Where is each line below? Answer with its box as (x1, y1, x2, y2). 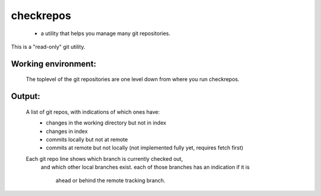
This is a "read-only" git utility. (11, 43, 86, 50)
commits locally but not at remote (46, 136, 128, 143)
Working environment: (11, 58, 96, 69)
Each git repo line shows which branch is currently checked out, (26, 155, 183, 162)
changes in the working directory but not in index (46, 119, 166, 126)
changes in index (46, 127, 88, 135)
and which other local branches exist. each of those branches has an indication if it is (40, 164, 250, 171)
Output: (11, 91, 40, 101)
